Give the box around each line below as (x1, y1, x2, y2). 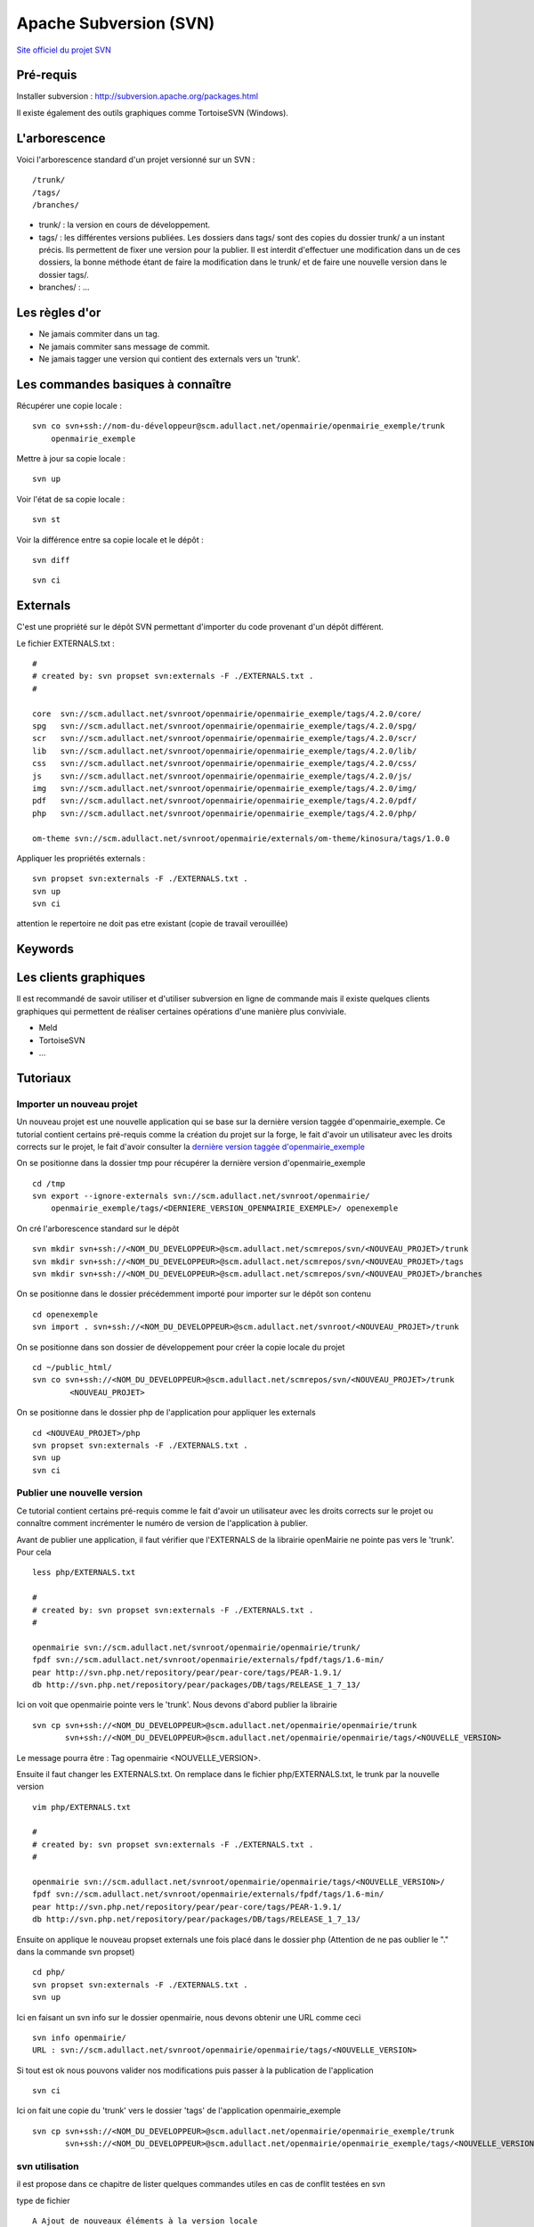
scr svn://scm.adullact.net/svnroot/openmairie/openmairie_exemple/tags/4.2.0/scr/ (32, 733, 417, 744)
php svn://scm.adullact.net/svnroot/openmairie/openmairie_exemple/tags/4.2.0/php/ (32, 808, 417, 819)
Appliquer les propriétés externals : (16, 852, 146, 863)
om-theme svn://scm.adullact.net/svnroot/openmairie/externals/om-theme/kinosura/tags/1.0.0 (32, 833, 450, 844)
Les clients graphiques (16, 970, 146, 985)
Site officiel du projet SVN (16, 45, 111, 55)
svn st (32, 515, 61, 525)
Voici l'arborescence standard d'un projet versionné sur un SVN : (16, 154, 255, 165)
